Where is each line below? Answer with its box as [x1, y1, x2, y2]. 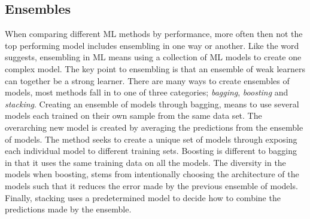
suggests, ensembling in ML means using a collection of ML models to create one [5, 51, 302, 63]
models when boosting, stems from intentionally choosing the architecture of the [5, 168, 299, 180]
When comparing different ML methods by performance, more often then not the [5, 27, 303, 40]
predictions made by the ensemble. [5, 203, 132, 215]
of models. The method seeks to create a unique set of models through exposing [5, 132, 297, 145]
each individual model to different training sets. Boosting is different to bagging [5, 144, 297, 157]
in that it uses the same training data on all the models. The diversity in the [5, 156, 286, 168]
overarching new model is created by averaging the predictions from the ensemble [5, 121, 303, 133]
